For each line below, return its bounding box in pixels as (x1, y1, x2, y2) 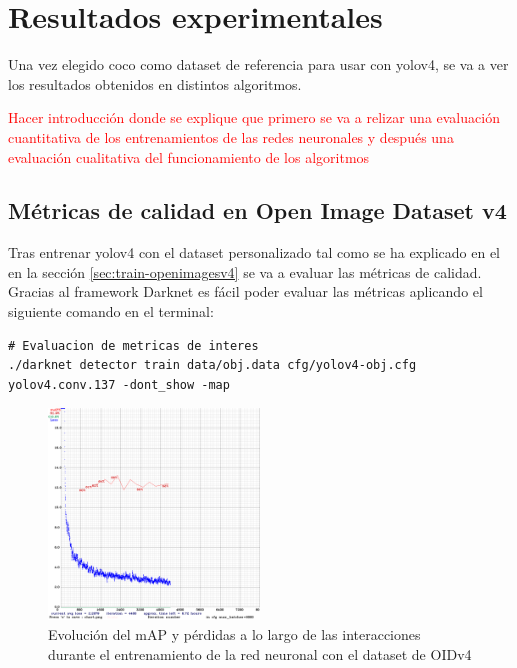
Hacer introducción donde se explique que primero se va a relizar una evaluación (8, 107, 500, 128)
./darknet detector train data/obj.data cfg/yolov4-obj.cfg (8, 358, 417, 373)
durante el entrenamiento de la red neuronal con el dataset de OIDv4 (48, 643, 472, 664)
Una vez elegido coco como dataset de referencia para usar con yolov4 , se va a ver (8, 54, 509, 75)
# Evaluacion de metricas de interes (8, 338, 259, 353)
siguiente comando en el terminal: (8, 301, 214, 322)
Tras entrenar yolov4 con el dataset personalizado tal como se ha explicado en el (8, 242, 500, 263)
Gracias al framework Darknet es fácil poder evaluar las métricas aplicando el (8, 281, 483, 302)
